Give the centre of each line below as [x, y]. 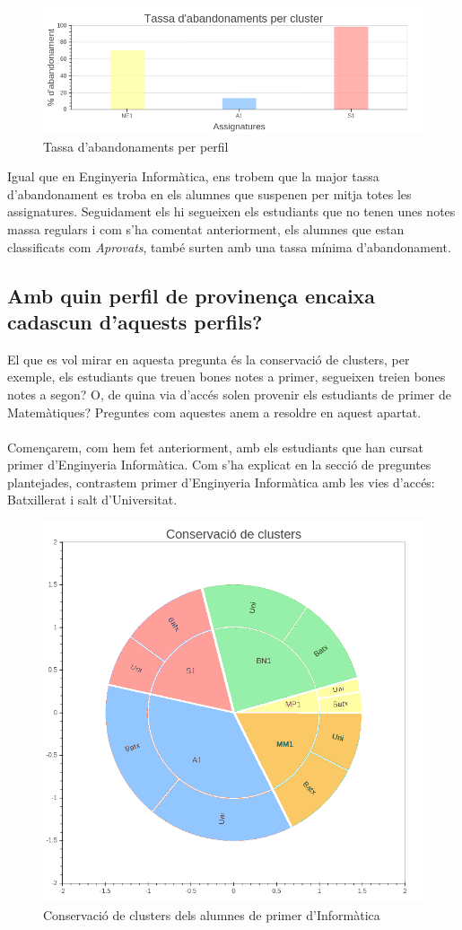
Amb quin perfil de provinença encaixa [192, 295]
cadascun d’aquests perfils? [135, 321]
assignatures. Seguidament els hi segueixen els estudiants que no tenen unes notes [231, 211]
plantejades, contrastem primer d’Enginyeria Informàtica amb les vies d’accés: [221, 482]
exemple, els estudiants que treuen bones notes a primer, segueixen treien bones [227, 377]
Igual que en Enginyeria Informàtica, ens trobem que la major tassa [193, 176]
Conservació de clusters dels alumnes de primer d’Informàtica [212, 914]
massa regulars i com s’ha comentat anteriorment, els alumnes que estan [206, 228]
